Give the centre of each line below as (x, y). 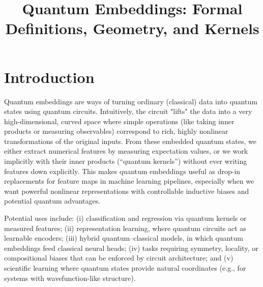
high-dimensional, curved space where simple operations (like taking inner (119, 121)
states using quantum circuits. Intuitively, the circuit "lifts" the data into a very (128, 111)
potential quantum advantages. (52, 201)
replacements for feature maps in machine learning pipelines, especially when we (129, 181)
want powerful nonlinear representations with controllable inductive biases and (127, 191)
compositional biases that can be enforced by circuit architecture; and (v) (119, 258)
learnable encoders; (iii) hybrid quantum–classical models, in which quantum (124, 238)
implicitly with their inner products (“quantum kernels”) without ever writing (126, 161)
